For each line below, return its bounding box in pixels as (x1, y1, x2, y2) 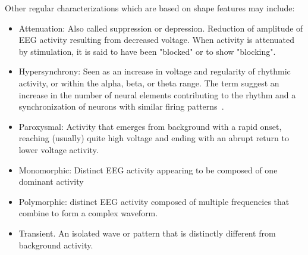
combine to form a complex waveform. (18, 207, 158, 219)
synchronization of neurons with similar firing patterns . (18, 100, 224, 113)
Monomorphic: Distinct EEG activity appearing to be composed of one (18, 163, 278, 176)
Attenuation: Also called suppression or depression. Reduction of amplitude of (18, 21, 303, 34)
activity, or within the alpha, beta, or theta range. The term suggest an (18, 76, 279, 89)
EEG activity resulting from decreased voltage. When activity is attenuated (18, 33, 295, 46)
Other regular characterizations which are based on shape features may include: (5, 2, 295, 14)
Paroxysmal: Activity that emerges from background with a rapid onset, (18, 120, 282, 132)
